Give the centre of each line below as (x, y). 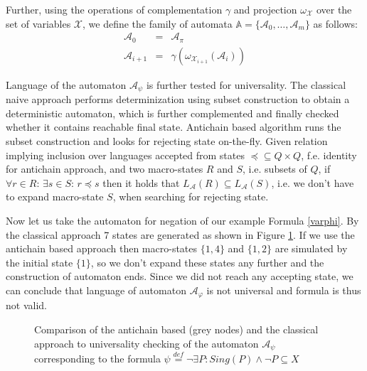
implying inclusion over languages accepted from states (125, 155)
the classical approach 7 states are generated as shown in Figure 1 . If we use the (180, 234)
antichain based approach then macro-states (102, 248)
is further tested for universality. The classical (246, 84)
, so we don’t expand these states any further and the (207, 262)
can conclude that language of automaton (96, 290)
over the (334, 9)
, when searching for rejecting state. (191, 197)
